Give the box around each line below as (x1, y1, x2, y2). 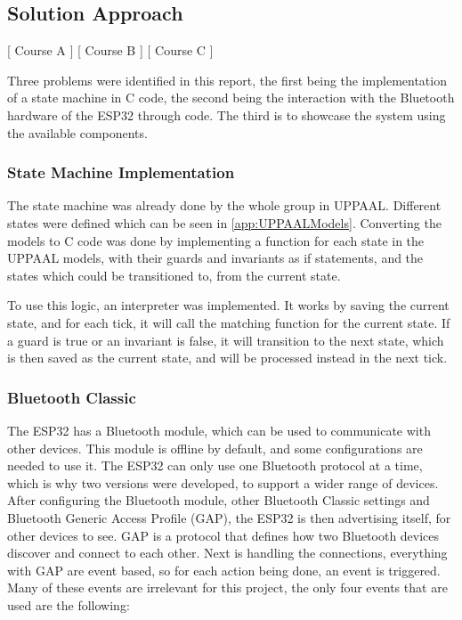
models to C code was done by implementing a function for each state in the (7, 231, 425, 249)
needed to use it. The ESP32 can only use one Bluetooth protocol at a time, (7, 456, 423, 475)
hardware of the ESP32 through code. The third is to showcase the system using (7, 105, 446, 124)
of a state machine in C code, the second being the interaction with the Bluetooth (7, 88, 455, 107)
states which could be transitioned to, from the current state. (7, 265, 341, 284)
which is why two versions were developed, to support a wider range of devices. (7, 473, 439, 492)
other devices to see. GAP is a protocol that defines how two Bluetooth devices (7, 526, 440, 544)
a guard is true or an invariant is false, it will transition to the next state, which (7, 330, 444, 349)
